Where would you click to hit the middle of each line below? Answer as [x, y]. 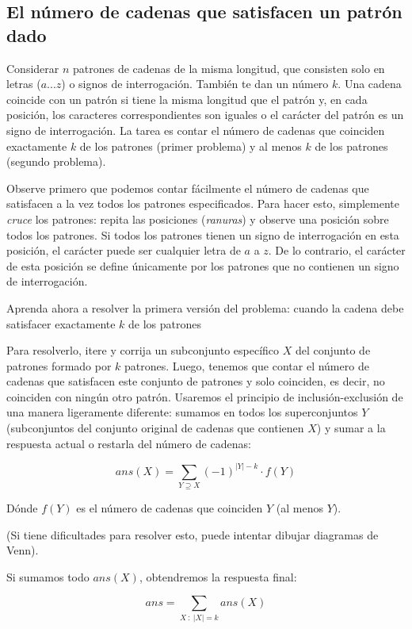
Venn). [23, 550]
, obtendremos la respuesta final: [218, 576]
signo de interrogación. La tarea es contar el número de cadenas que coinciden [196, 130]
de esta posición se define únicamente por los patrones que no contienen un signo [203, 265]
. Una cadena [370, 84]
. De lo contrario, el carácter [337, 250]
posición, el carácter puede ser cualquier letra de [124, 250]
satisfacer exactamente [61, 323]
